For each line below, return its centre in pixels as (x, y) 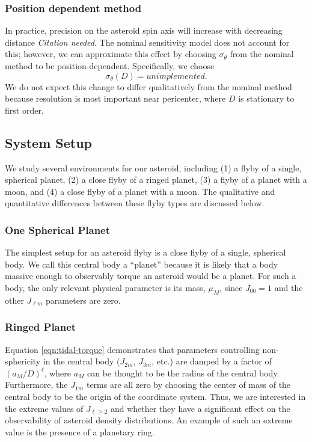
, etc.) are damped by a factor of (212, 361)
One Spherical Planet (58, 229)
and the (289, 287)
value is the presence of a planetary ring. (80, 431)
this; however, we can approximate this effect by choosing (111, 54)
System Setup (49, 142)
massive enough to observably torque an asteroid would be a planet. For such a (151, 276)
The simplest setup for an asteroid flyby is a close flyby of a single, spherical (145, 252)
